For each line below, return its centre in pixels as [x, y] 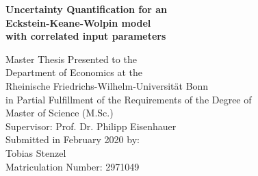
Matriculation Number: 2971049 [73, 166]
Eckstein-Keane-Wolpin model [78, 22]
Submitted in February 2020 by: [73, 139]
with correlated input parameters [86, 36]
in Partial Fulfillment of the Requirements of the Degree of [129, 99]
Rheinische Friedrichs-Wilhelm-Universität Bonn [107, 85]
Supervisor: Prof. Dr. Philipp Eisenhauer [91, 126]
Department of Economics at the [74, 72]
